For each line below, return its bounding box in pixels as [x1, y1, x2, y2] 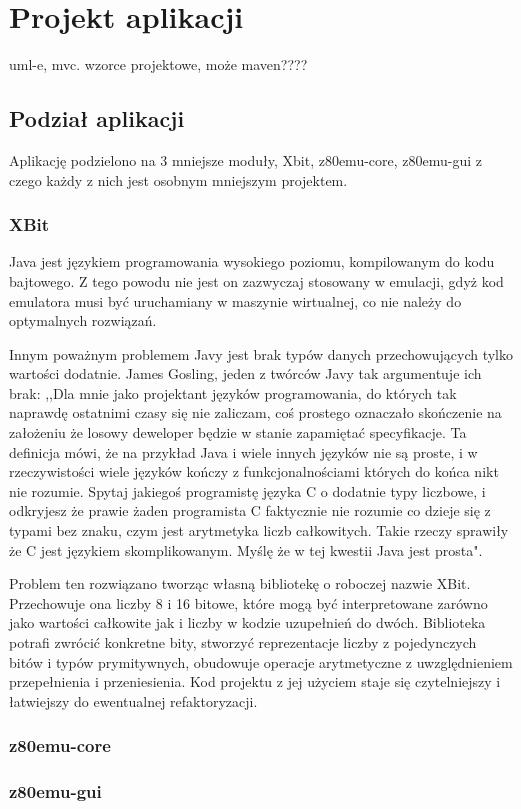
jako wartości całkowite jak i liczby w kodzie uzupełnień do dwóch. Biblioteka [9, 612, 486, 633]
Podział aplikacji [9, 103, 185, 134]
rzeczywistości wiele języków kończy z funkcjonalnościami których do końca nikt [9, 461, 499, 482]
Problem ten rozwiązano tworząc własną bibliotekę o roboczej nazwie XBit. [9, 573, 471, 594]
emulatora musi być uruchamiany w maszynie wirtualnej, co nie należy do [9, 290, 462, 311]
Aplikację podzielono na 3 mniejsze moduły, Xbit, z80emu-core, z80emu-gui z [9, 149, 483, 170]
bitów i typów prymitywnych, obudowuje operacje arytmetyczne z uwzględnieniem [9, 651, 513, 672]
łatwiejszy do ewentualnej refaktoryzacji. [9, 690, 258, 711]
